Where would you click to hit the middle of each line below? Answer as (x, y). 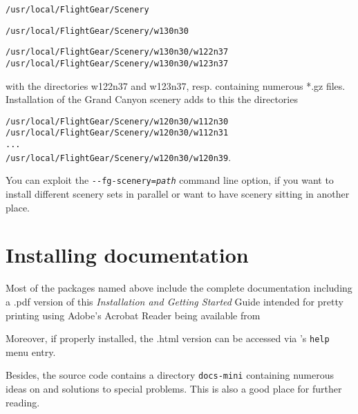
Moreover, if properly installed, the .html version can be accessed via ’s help (168, 338)
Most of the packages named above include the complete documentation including (179, 288)
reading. (23, 402)
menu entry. (31, 351)
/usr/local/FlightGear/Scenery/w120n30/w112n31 (117, 133)
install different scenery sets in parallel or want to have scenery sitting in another (178, 194)
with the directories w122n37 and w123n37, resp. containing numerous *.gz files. (176, 85)
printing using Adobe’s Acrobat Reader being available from (133, 315)
